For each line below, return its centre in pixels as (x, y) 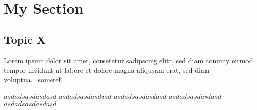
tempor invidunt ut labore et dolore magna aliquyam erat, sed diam (107, 70)
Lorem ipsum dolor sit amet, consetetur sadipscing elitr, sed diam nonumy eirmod (128, 60)
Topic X (25, 39)
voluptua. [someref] (34, 79)
